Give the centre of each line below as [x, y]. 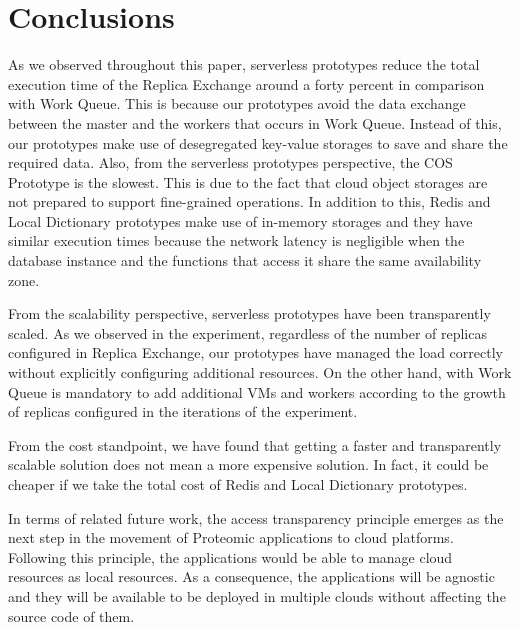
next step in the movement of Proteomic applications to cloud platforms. [231, 537]
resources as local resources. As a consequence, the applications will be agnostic [251, 576]
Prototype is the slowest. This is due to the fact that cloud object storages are [248, 181]
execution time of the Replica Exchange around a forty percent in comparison [246, 83]
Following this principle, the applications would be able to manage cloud [230, 556]
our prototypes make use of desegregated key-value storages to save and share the [258, 142]
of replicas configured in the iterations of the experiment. [183, 411]
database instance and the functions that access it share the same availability [245, 260]
